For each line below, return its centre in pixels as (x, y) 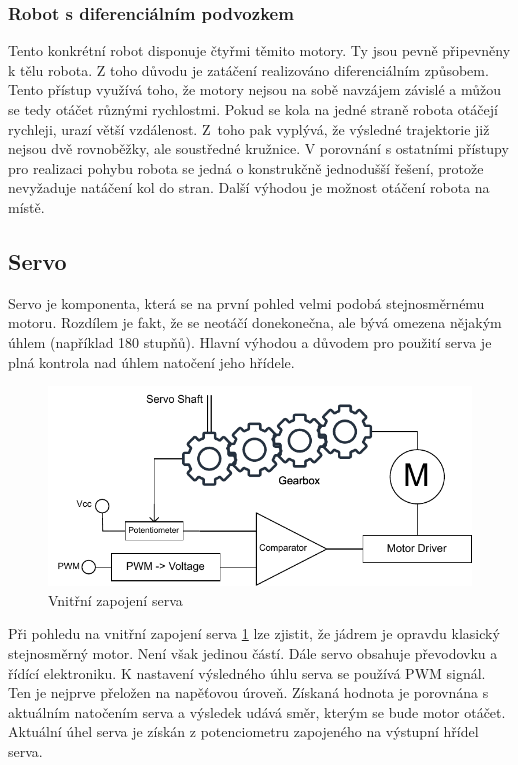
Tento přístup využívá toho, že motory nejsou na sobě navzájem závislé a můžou (255, 89)
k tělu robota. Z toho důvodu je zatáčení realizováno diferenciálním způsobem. (248, 69)
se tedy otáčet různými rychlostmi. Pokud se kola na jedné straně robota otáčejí (253, 109)
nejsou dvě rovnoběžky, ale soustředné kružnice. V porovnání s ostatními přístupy (258, 148)
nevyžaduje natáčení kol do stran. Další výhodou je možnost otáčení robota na (249, 187)
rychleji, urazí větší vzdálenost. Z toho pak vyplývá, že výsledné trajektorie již (249, 128)
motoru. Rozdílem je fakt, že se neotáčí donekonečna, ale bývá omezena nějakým (255, 322)
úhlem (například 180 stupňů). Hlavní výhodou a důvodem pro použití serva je (250, 341)
